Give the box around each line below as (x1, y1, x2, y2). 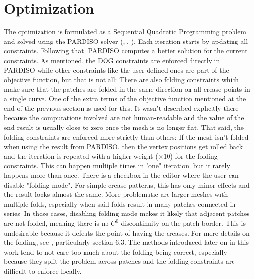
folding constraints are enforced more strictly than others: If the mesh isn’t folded (4, 131, 249, 142)
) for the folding (170, 150, 218, 161)
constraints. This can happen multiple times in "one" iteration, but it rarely (4, 160, 230, 171)
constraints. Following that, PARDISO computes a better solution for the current (4, 45, 248, 56)
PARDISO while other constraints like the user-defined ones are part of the (4, 64, 229, 75)
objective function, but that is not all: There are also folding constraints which (4, 74, 239, 85)
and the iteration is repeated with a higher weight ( (4, 150, 158, 161)
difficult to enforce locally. (4, 265, 82, 276)
